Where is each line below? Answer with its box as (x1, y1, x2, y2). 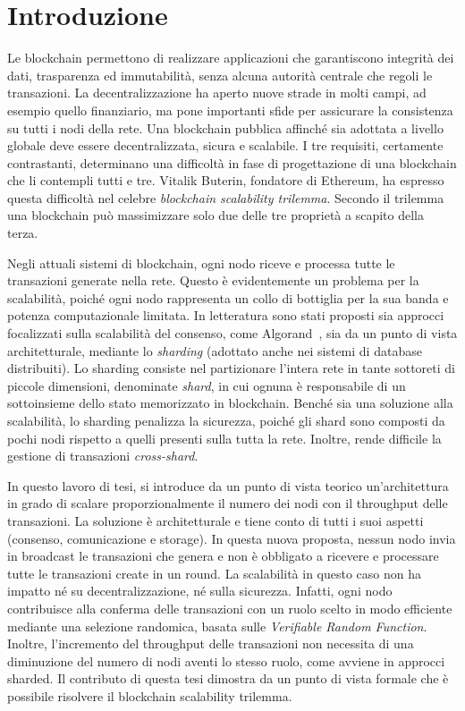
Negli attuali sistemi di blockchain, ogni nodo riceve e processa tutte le (7, 253, 395, 272)
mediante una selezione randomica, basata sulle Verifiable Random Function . (7, 616, 427, 635)
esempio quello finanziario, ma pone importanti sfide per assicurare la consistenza (7, 100, 453, 119)
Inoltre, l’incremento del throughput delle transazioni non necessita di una (7, 634, 414, 653)
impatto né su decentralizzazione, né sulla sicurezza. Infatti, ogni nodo (7, 581, 393, 600)
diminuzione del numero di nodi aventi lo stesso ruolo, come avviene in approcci (7, 651, 445, 670)
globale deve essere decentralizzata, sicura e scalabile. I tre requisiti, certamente (7, 136, 444, 155)
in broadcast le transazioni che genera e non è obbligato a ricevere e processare (7, 546, 439, 565)
